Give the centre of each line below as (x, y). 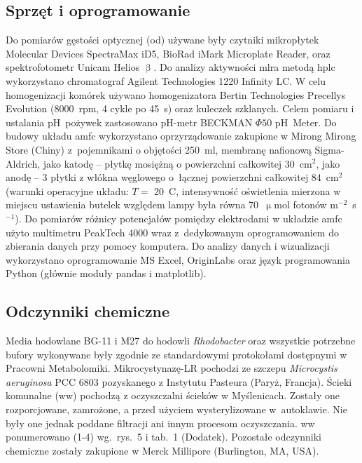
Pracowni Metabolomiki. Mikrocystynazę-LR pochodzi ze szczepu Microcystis (172, 368)
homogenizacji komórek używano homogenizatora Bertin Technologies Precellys (176, 94)
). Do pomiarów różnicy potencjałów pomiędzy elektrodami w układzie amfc (179, 218)
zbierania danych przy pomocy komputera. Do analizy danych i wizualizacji (168, 246)
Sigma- (329, 149)
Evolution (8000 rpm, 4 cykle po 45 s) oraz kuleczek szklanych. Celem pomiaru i (180, 108)
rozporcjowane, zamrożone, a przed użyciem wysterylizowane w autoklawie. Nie (176, 409)
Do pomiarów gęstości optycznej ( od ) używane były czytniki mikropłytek (162, 40)
